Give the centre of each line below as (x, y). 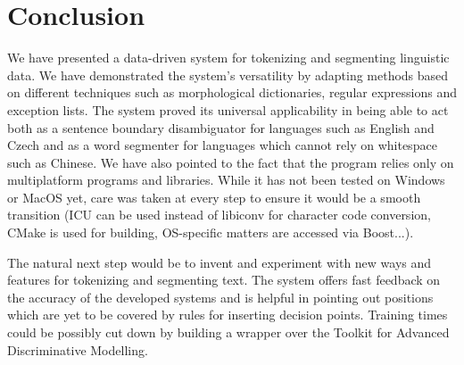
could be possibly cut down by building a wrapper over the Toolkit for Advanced (228, 332)
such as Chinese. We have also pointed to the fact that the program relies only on (231, 162)
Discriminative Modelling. (78, 349)
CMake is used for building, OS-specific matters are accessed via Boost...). (211, 232)
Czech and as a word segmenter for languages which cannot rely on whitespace (222, 145)
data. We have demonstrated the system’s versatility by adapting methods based (228, 75)
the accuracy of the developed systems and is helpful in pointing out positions (220, 297)
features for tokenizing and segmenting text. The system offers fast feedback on (224, 280)
